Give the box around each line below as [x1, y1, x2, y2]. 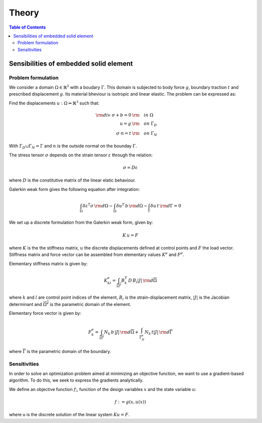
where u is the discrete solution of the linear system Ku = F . [9, 412, 130, 418]
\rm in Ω [131, 112, 154, 118]
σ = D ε [123, 165, 138, 170]
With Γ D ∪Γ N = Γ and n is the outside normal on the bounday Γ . [9, 143, 137, 150]
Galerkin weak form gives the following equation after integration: [9, 186, 140, 192]
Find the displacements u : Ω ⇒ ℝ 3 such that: [9, 100, 99, 106]
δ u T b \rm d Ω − [116, 202, 147, 208]
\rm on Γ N [131, 130, 157, 137]
